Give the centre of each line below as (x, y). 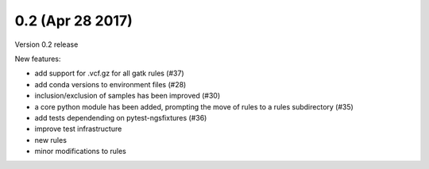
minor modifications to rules (80, 152)
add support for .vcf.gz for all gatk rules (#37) (109, 73)
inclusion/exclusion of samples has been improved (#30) (128, 96)
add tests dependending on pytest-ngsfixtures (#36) (121, 117)
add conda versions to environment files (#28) (110, 84)
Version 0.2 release (46, 44)
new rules (51, 140)
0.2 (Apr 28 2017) (73, 21)
